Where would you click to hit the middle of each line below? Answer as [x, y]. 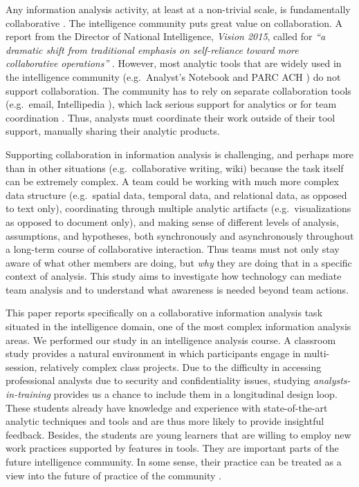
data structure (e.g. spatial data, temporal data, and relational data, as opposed [176, 194]
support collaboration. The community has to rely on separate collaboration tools [178, 90]
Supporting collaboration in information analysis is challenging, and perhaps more [180, 154]
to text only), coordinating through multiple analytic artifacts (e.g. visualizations [178, 208]
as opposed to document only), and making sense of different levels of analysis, [173, 221]
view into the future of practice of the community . [113, 475]
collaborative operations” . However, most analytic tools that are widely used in [174, 63]
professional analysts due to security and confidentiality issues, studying [158, 380]
